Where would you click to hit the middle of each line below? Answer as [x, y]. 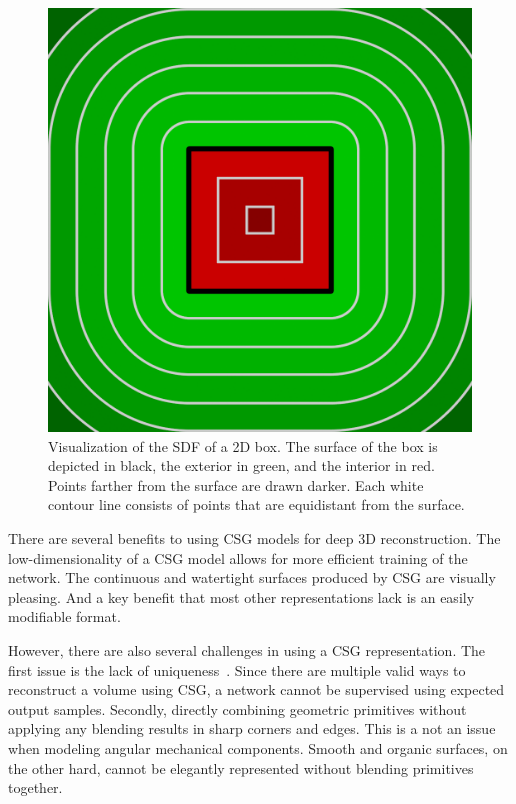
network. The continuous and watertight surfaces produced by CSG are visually [252, 577]
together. [35, 787]
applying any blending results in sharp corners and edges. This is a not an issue [252, 728]
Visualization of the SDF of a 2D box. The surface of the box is [243, 445]
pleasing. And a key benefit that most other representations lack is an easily [241, 596]
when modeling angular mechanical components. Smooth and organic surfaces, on [258, 747]
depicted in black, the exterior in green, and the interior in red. [241, 465]
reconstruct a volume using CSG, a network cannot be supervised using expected [256, 689]
